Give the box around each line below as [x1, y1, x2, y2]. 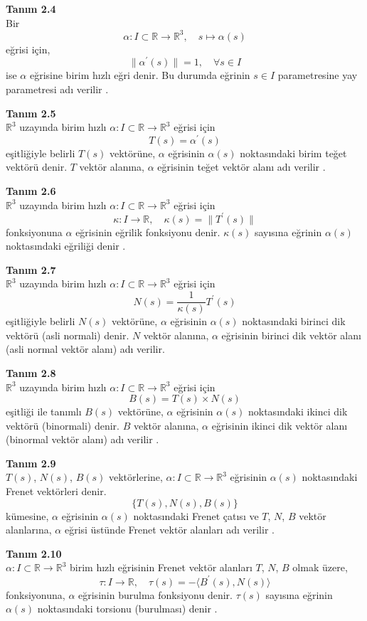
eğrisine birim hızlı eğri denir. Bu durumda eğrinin [29, 68, 250, 83]
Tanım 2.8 [6, 365, 56, 380]
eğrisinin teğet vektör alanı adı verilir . [157, 159, 326, 174]
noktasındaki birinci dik [242, 314, 346, 329]
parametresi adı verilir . [6, 81, 109, 96]
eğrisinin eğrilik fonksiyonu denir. [75, 224, 220, 239]
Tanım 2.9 [6, 455, 56, 470]
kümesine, [6, 508, 49, 523]
